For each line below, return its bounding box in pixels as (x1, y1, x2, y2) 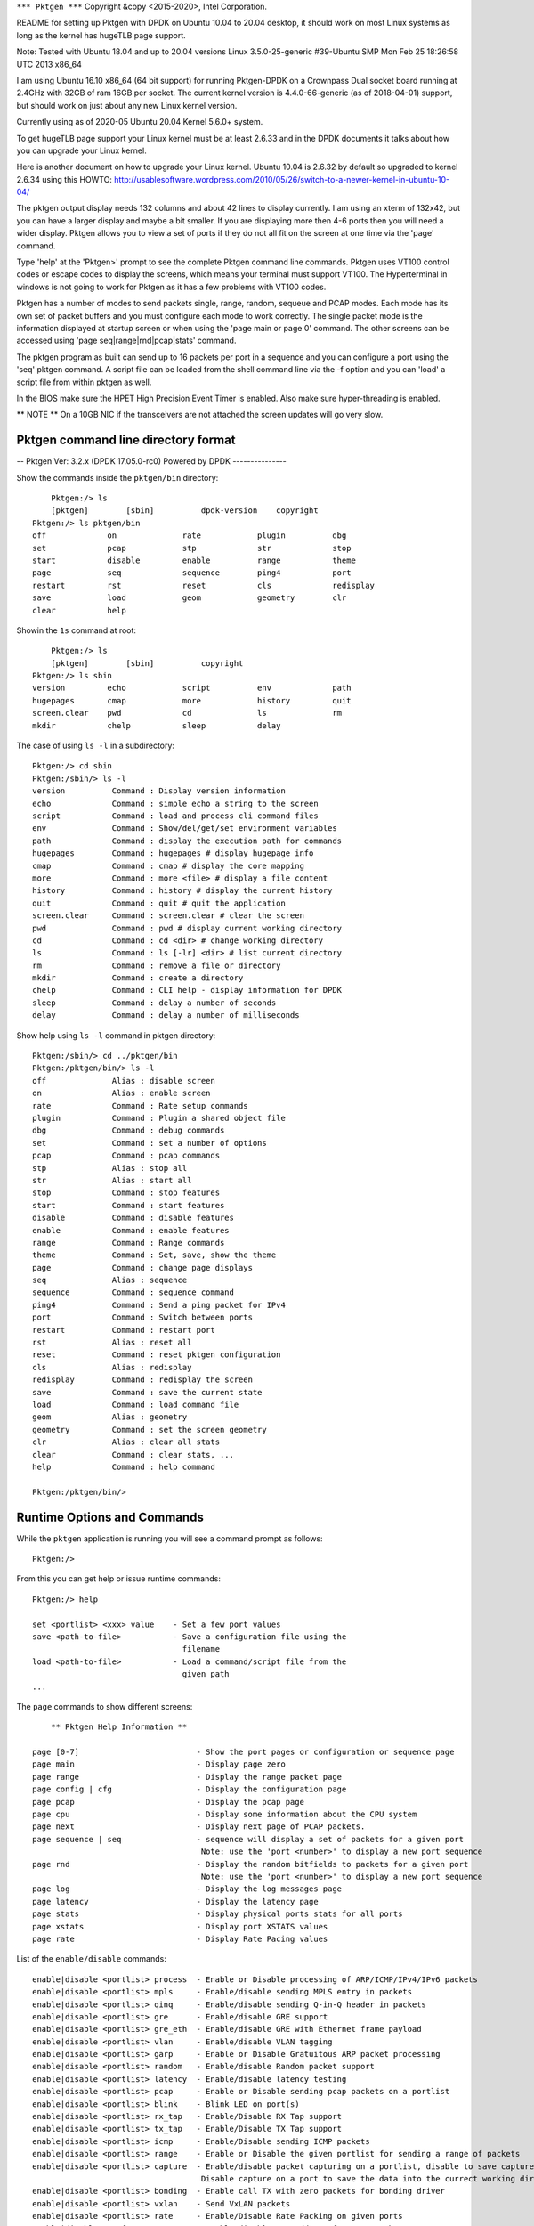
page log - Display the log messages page (32, 1884, 343, 1894)
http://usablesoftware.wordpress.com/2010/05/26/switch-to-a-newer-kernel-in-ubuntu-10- (114, 174, 450, 184)
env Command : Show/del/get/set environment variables (32, 824, 337, 833)
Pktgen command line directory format (16, 433, 236, 448)
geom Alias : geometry (32, 1412, 188, 1422)
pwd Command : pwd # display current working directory (32, 922, 343, 933)
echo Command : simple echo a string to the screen (32, 798, 320, 808)
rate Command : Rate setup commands (32, 1101, 248, 1110)
